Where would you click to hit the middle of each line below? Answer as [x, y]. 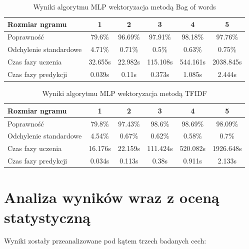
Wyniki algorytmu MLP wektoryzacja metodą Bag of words [124, 6]
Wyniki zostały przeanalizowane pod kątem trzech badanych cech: [105, 241]
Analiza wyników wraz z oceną [112, 197]
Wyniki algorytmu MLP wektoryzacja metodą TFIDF [124, 93]
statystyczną [47, 217]
